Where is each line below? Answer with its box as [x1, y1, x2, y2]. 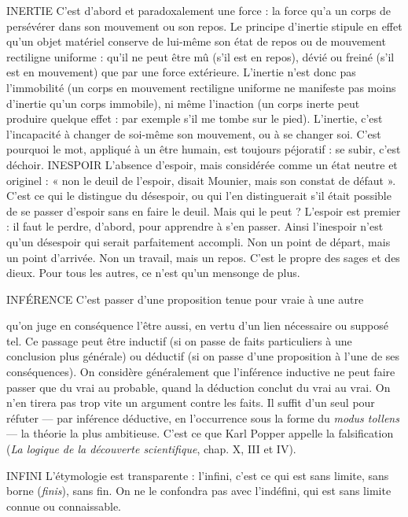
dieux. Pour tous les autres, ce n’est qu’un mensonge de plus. [6, 264, 300, 281]
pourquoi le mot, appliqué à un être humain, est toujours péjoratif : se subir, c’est [6, 141, 401, 157]
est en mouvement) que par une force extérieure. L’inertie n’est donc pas [6, 64, 356, 80]
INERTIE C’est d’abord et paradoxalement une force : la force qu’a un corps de [6, 2, 391, 18]
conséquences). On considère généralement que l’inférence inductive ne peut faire [6, 364, 395, 380]
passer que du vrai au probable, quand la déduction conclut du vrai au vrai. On [6, 379, 391, 395]
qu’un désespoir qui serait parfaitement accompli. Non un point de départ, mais [6, 233, 391, 249]
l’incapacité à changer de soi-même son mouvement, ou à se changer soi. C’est [6, 125, 381, 142]
